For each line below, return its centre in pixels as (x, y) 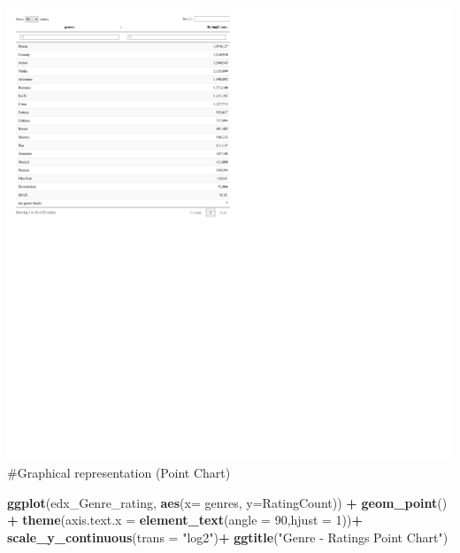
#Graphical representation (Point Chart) (119, 473)
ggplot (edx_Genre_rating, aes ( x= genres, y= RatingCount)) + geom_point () (227, 502)
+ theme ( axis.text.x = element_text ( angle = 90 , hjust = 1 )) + (185, 520)
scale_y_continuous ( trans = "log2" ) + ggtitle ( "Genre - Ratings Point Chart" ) (228, 537)
